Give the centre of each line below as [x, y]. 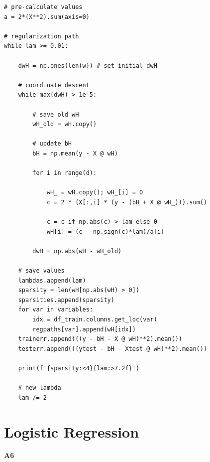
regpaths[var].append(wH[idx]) [84, 329]
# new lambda [40, 388]
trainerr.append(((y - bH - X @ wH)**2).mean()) [100, 339]
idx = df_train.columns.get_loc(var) [95, 319]
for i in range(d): [65, 173]
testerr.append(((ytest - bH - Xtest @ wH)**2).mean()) [113, 349]
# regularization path [42, 36]
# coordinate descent [54, 85]
